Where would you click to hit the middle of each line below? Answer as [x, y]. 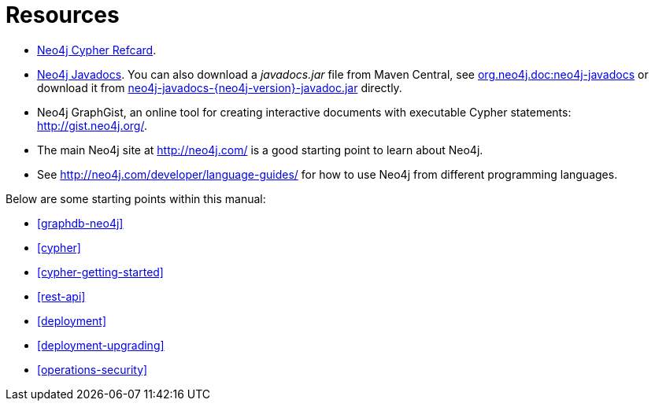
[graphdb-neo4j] [80, 223]
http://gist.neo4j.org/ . [92, 125]
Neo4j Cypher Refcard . [97, 50]
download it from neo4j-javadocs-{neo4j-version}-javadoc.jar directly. [220, 87]
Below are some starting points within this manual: [136, 198]
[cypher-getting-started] [100, 272]
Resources [63, 15]
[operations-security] [93, 369]
